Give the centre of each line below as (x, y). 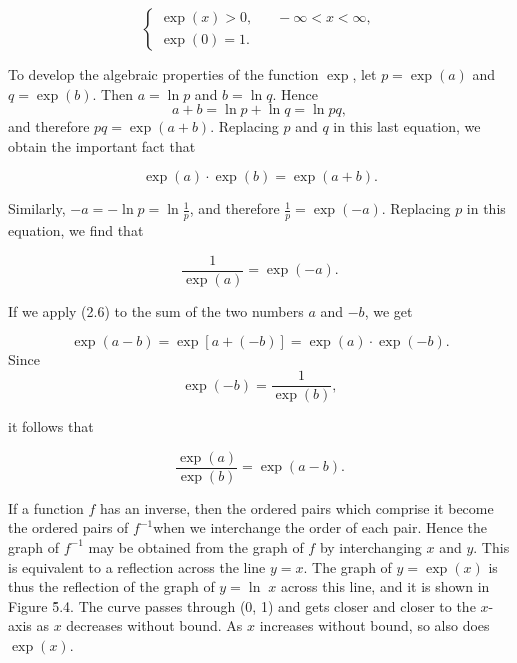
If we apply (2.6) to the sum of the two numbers (156, 310)
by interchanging (370, 546)
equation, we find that (76, 230)
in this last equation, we (407, 126)
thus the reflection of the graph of (111, 586)
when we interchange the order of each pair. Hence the (320, 527)
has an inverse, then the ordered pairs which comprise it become (297, 507)
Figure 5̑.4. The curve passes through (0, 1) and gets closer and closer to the (242, 605)
